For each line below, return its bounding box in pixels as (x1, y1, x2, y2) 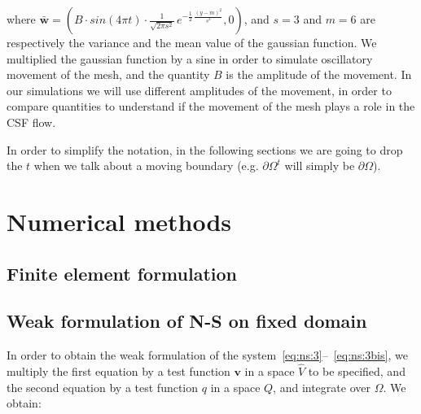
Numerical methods (7, 204, 232, 238)
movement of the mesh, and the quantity (7, 66, 210, 83)
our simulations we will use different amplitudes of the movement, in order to (7, 81, 392, 98)
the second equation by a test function (7, 378, 199, 395)
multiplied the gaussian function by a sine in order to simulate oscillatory (7, 50, 373, 67)
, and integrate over (273, 378, 371, 395)
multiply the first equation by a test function (7, 362, 230, 379)
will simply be (284, 157, 355, 174)
